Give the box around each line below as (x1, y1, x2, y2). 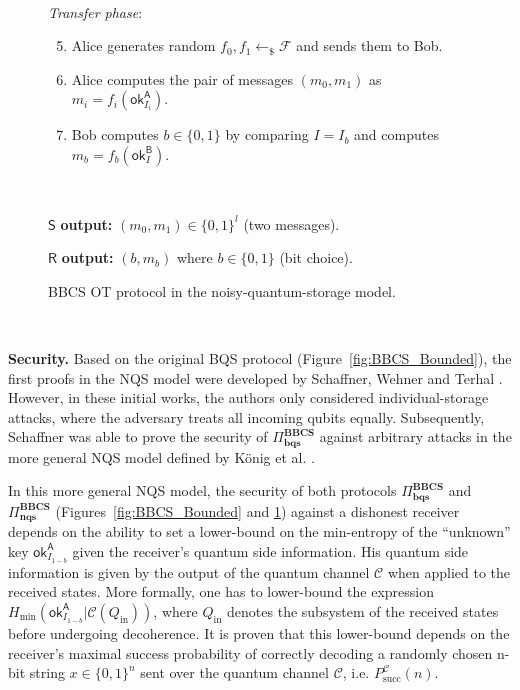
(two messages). (243, 213, 340, 234)
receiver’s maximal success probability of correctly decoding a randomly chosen (8, 642, 493, 663)
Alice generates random (71, 35, 216, 56)
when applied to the (387, 561, 511, 582)
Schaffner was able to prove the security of (8, 426, 268, 447)
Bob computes (71, 124, 159, 145)
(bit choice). (279, 247, 353, 268)
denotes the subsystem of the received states (227, 600, 499, 621)
